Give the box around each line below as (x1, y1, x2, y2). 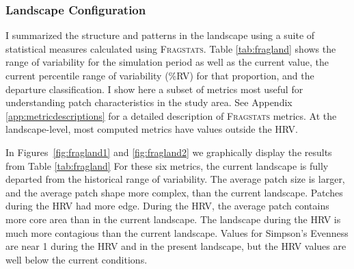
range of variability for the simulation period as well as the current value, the (5, 55, 329, 69)
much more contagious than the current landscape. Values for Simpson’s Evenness (5, 225, 349, 240)
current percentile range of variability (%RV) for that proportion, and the (5, 68, 314, 82)
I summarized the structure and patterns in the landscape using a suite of (5, 28, 315, 42)
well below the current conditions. (5, 252, 148, 266)
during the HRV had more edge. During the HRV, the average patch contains (5, 198, 329, 213)
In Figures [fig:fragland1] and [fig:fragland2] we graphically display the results (5, 144, 332, 159)
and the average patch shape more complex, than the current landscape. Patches (5, 185, 343, 199)
